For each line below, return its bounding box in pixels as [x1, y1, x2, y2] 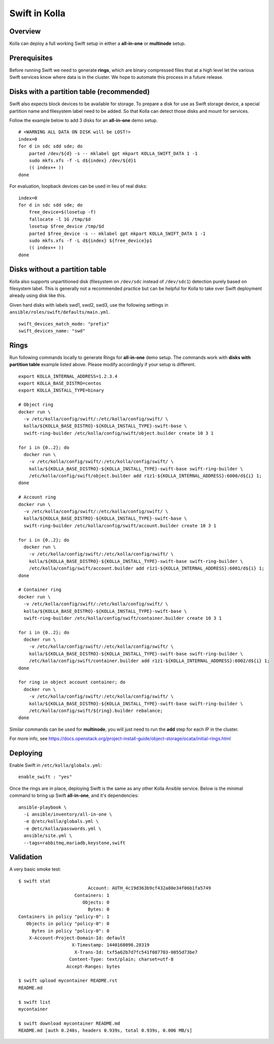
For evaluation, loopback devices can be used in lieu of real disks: [9, 183, 147, 189]
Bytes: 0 [88, 907, 110, 912]
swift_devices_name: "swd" [18, 328, 86, 334]
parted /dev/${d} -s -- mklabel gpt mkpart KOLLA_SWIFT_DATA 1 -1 [28, 151, 198, 156]
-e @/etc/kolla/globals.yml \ [23, 819, 99, 824]
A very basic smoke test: [9, 866, 61, 872]
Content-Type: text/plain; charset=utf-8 [69, 957, 174, 962]
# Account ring [18, 494, 56, 500]
